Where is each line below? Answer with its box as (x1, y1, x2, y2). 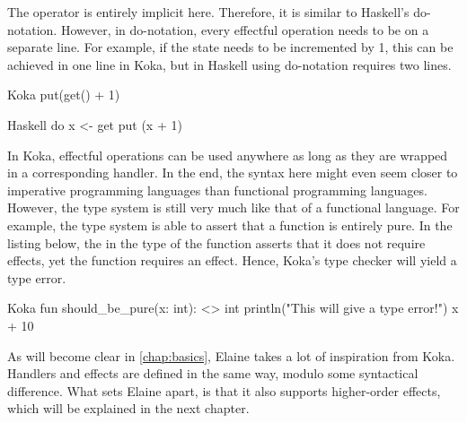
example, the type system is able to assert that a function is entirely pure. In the (7, 215, 453, 234)
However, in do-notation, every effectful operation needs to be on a (60, 20, 429, 39)
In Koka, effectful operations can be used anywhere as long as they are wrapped (7, 145, 448, 164)
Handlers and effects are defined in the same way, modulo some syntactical (7, 364, 419, 383)
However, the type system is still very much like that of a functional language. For (7, 198, 460, 217)
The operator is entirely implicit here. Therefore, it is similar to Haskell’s (7, 3, 410, 21)
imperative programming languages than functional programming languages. (7, 180, 427, 199)
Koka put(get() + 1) (7, 85, 120, 104)
